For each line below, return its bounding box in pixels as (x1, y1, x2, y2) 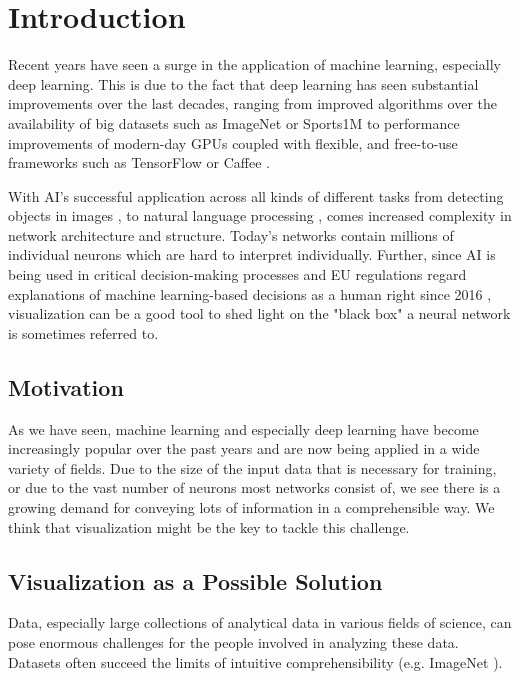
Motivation (8, 371, 124, 402)
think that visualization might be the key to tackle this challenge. (8, 516, 410, 537)
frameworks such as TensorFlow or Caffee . (8, 152, 270, 173)
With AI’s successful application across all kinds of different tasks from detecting (8, 185, 504, 206)
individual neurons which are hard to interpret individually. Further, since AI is (8, 244, 496, 265)
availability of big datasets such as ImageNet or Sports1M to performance (8, 112, 460, 133)
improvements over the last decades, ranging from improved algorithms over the (8, 93, 497, 114)
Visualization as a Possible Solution (8, 565, 383, 596)
